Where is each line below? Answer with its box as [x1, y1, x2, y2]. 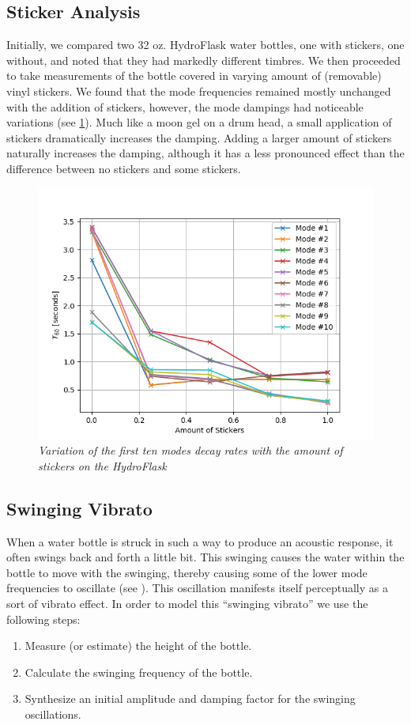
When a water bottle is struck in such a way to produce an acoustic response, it [6, 533, 394, 549]
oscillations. [25, 705, 81, 722]
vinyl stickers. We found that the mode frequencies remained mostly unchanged [6, 82, 391, 99]
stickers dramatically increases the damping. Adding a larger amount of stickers [6, 129, 392, 145]
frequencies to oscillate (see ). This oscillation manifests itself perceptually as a [6, 580, 388, 596]
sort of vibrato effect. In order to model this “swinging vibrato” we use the [6, 595, 368, 611]
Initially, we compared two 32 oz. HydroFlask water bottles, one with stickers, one [6, 36, 405, 53]
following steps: [6, 610, 81, 627]
